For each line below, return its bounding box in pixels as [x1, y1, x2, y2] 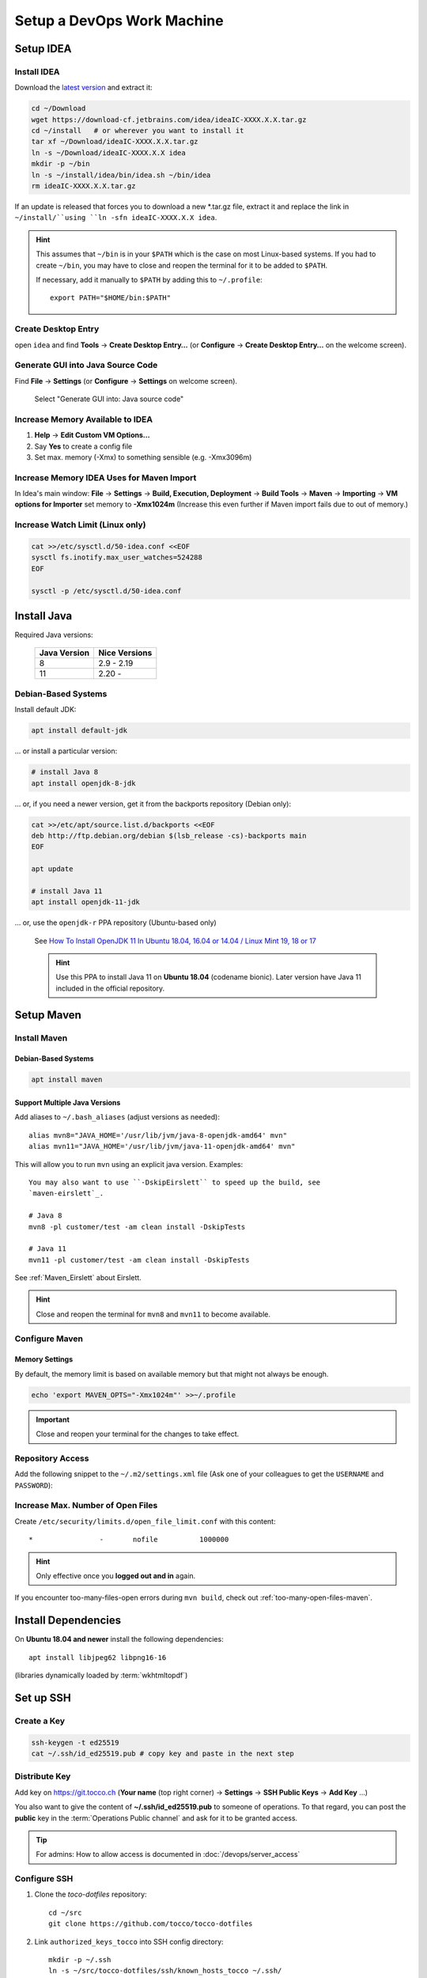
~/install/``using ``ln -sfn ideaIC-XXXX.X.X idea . [14, 213, 217, 222]
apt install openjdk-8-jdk [31, 779, 136, 787]
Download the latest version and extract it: [14, 83, 153, 93]
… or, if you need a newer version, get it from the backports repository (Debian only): [14, 799, 292, 809]
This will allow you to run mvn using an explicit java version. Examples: [14, 1159, 244, 1169]
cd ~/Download [31, 104, 86, 113]
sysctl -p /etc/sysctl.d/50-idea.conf [31, 586, 182, 595]
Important [36, 1415, 70, 1424]
